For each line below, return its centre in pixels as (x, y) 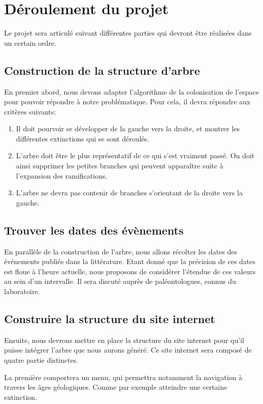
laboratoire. (22, 291)
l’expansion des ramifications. (62, 175)
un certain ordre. (30, 42)
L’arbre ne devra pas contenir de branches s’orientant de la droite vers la (129, 193)
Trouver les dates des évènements (94, 230)
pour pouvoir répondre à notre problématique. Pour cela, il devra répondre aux (127, 102)
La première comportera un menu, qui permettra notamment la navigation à (123, 377)
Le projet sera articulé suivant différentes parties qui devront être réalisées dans (128, 33)
